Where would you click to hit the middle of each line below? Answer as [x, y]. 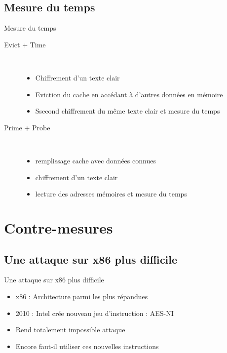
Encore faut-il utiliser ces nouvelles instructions [87, 346]
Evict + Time [25, 44]
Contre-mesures [58, 227]
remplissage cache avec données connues [95, 160]
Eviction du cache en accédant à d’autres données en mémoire [129, 94]
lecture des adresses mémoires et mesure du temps [111, 194]
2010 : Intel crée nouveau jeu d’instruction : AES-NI [95, 313]
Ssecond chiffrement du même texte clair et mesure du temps [128, 111]
